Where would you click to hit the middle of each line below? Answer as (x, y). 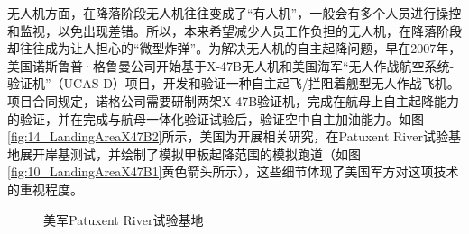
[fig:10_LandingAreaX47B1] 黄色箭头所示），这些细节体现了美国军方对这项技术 (233, 171)
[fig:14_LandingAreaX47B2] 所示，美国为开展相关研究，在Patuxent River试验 (228, 136)
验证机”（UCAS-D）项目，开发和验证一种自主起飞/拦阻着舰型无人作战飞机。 (234, 83)
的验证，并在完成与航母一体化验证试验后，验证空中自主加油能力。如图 (216, 118)
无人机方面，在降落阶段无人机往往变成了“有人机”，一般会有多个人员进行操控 (234, 13)
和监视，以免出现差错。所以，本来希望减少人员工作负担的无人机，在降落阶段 (234, 30)
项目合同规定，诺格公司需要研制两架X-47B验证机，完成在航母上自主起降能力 (234, 100)
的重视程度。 (45, 189)
